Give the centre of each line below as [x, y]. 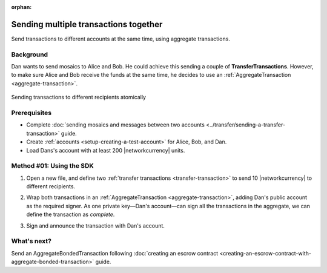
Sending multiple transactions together [87, 24]
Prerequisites [31, 113]
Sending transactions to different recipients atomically [79, 97]
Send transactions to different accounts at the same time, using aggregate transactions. [121, 39]
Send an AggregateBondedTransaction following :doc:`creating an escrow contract [115, 253]
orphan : [21, 7]
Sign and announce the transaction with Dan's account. [95, 225]
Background [30, 54]
